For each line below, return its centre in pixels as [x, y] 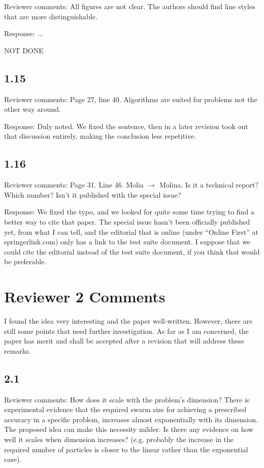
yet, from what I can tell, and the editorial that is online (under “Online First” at [131, 231]
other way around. [32, 109]
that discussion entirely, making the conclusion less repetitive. [100, 136]
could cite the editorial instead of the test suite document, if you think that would [132, 251]
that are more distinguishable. [51, 16]
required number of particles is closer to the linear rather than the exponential [126, 449]
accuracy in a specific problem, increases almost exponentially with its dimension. [131, 419]
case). [13, 459]
